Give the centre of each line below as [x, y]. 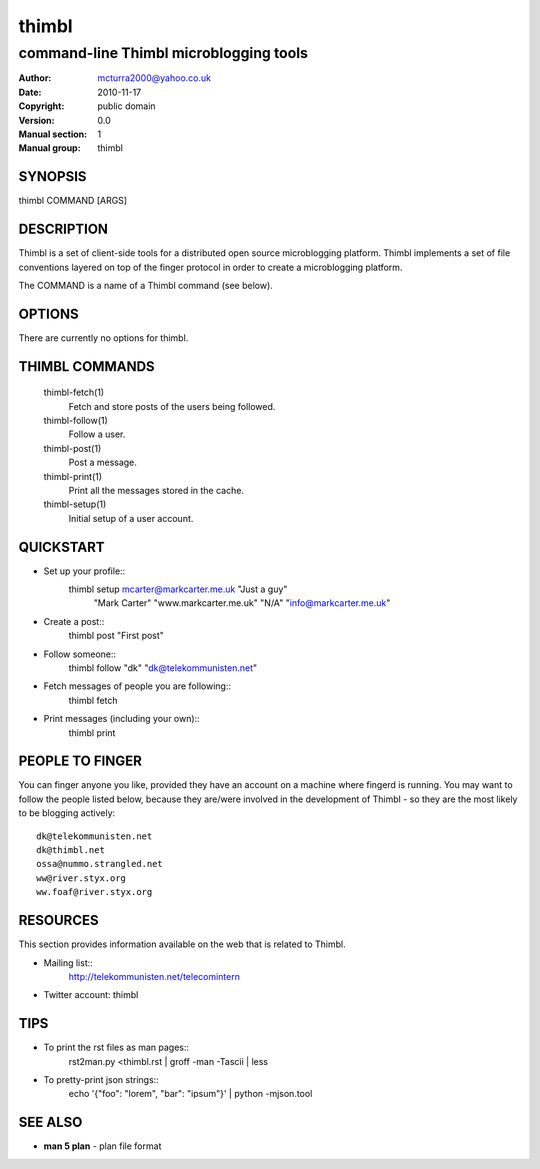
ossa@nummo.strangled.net [100, 864]
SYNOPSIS [52, 176]
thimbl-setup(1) [75, 504]
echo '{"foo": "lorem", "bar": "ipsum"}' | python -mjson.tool [190, 1094]
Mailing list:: [68, 962]
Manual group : [49, 148]
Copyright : [41, 106]
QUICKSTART [61, 546]
